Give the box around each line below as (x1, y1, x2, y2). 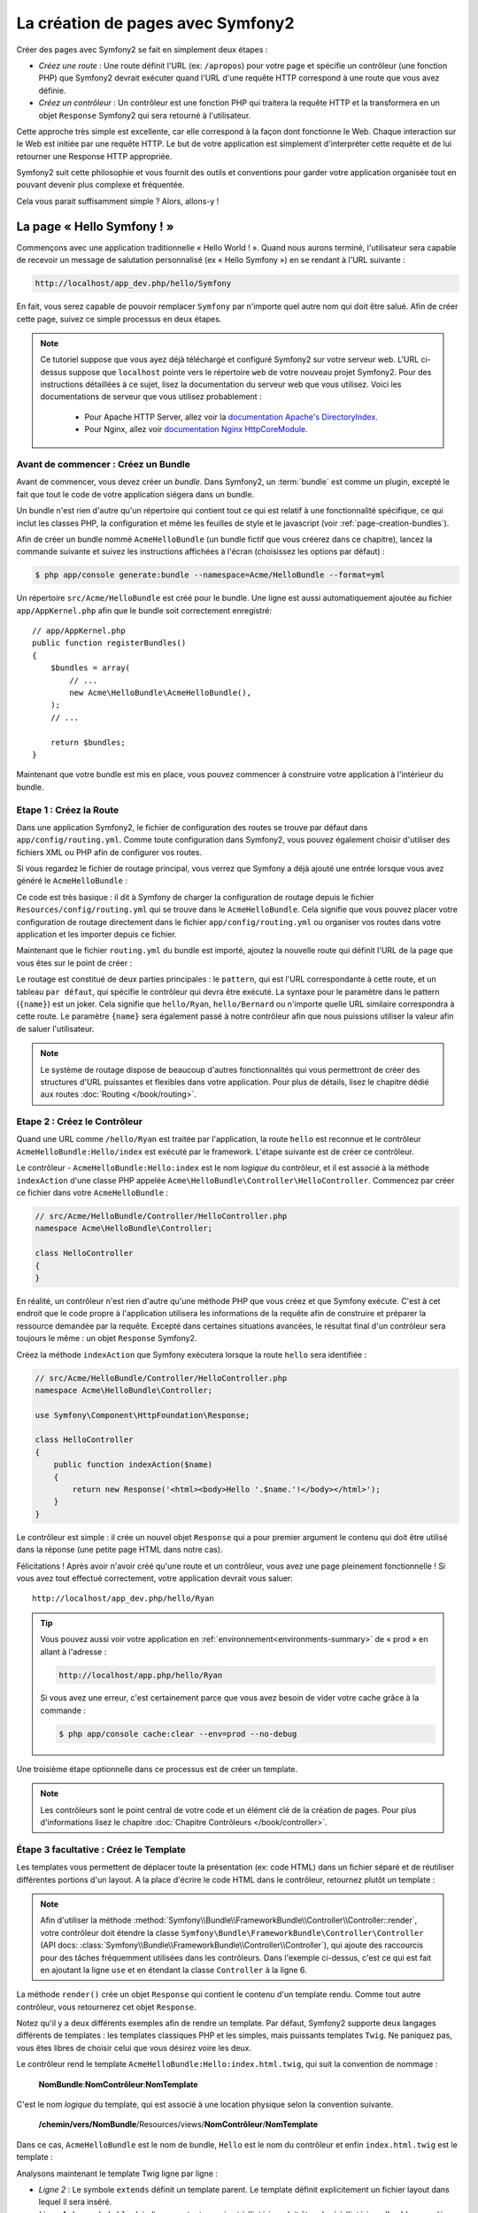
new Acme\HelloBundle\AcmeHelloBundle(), (69, 688, 252, 698)
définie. (38, 85, 66, 96)
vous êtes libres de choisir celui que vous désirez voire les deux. (16, 2042, 252, 2053)
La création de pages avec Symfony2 (16, 13, 295, 33)
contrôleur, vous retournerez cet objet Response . (16, 2001, 197, 2012)
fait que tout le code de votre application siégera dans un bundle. (16, 489, 255, 499)
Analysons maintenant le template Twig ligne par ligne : (16, 2168, 219, 2178)
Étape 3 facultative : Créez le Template (16, 1843, 186, 1855)
